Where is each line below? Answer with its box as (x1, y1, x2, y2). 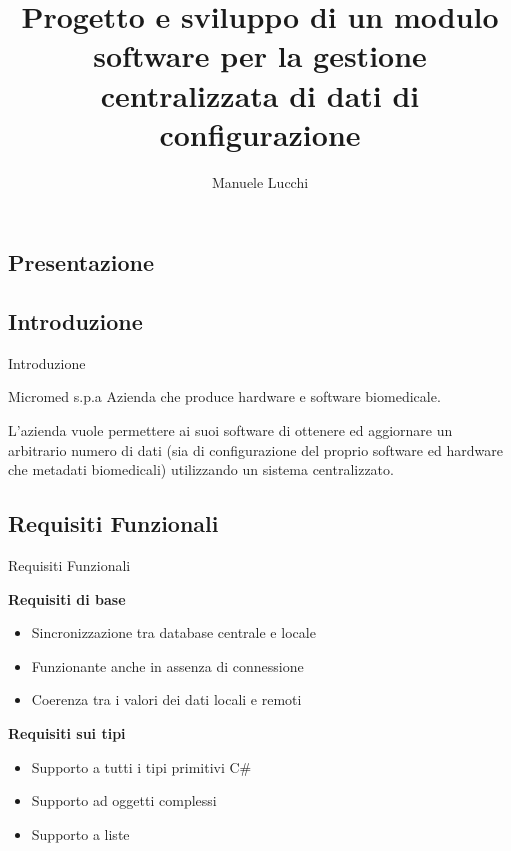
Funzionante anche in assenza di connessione (31, 655, 304, 676)
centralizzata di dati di (100, 74, 420, 115)
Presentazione (8, 247, 154, 278)
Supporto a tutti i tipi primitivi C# (31, 756, 252, 777)
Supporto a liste (31, 823, 130, 844)
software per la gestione (93, 35, 427, 76)
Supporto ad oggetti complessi (31, 790, 217, 811)
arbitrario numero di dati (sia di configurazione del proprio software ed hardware (8, 439, 503, 460)
